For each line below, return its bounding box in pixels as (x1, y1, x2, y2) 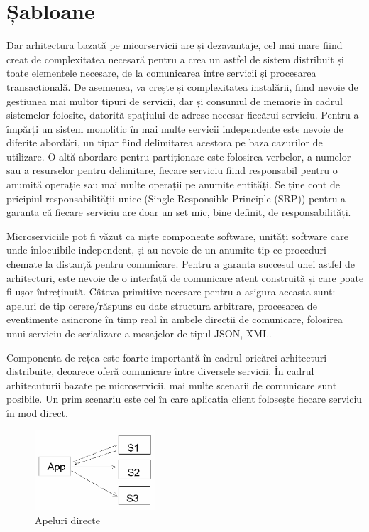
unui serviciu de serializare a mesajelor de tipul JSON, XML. (6, 326, 272, 340)
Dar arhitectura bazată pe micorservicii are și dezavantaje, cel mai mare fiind (6, 38, 343, 53)
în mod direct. (6, 405, 68, 420)
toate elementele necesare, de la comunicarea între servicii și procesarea (6, 65, 316, 80)
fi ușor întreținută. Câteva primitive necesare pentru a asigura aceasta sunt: (6, 284, 336, 299)
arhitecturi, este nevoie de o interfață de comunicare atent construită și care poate (6, 270, 364, 285)
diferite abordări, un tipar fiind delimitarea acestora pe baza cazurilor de (6, 135, 323, 150)
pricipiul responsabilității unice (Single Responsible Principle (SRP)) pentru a (6, 190, 346, 205)
